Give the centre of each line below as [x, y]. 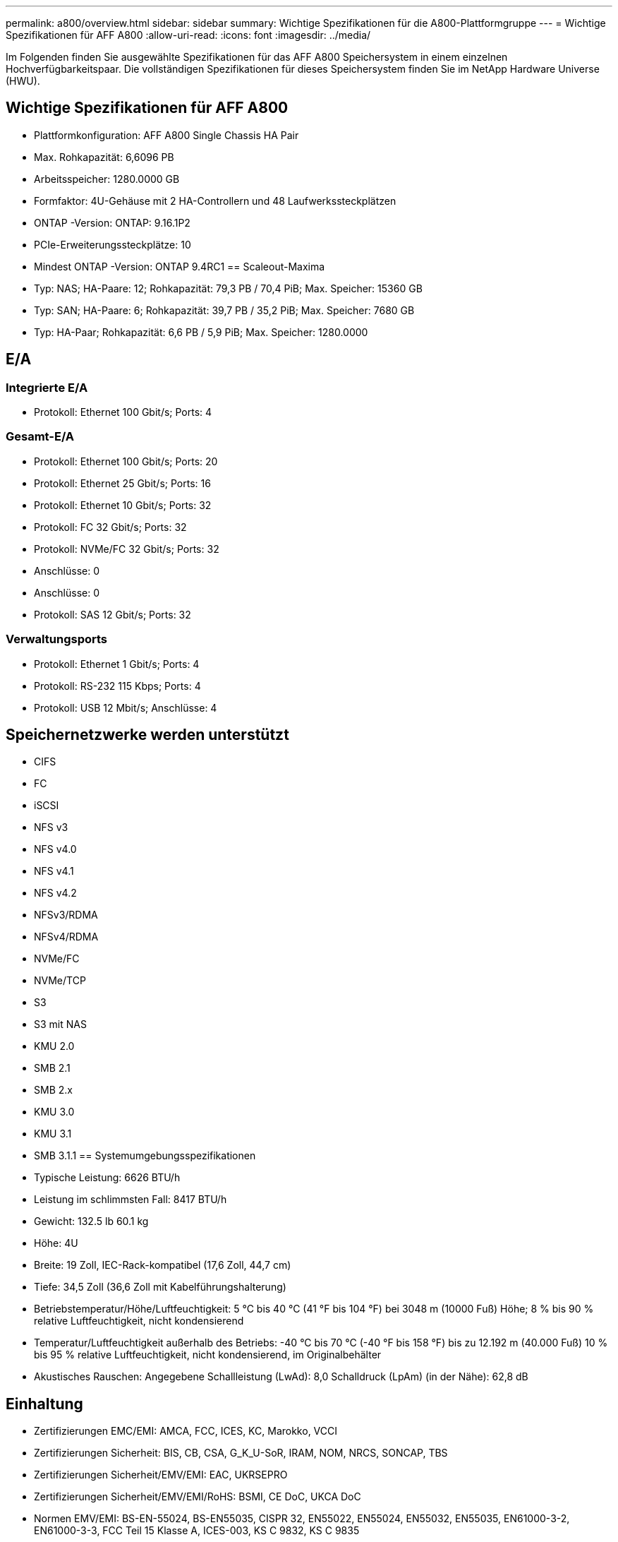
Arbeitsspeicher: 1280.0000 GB [107, 179]
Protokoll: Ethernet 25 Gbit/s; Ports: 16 [122, 483]
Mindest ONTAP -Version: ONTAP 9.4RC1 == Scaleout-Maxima [180, 266]
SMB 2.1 [52, 1068]
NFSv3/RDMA [66, 915]
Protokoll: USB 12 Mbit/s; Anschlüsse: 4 [126, 707]
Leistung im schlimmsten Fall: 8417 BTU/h [131, 1200]
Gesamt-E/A [40, 437]
